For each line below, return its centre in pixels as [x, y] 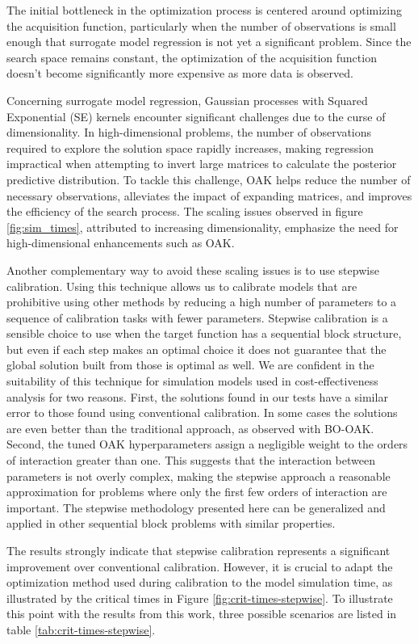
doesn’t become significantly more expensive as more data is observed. [180, 73]
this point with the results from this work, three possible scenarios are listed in [202, 614]
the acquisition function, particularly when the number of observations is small [201, 25]
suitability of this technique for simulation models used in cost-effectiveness [192, 381]
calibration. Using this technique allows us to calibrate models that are [182, 286]
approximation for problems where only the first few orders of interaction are [197, 492]
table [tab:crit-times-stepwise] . [81, 629]
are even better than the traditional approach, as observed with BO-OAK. [190, 428]
